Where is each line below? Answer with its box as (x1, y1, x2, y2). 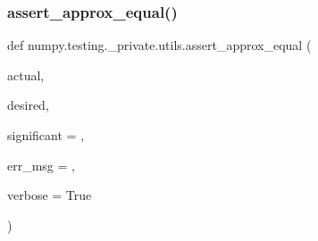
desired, (7, 96, 49, 114)
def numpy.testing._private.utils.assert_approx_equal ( (7, 36, 312, 54)
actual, (7, 65, 45, 84)
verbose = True (7, 186, 92, 204)
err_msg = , (7, 155, 75, 174)
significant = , (7, 126, 85, 144)
